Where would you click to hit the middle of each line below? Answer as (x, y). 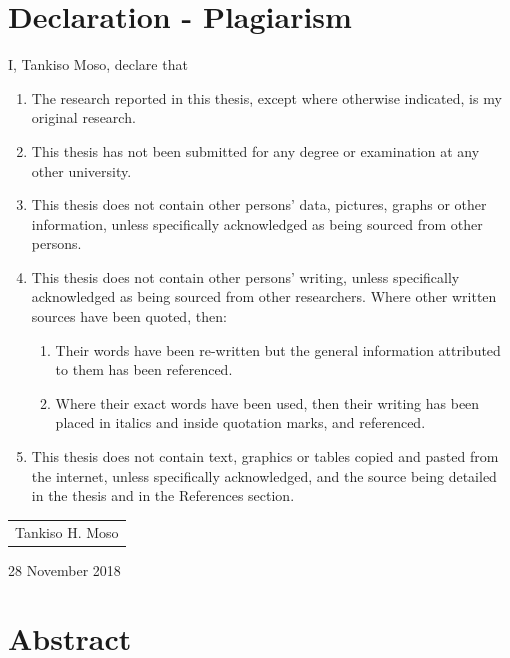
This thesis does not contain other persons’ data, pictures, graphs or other (259, 204)
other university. (81, 170)
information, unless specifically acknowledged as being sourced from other (257, 223)
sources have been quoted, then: (129, 316)
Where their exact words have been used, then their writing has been (267, 402)
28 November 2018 (64, 569)
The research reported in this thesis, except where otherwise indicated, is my (266, 97)
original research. (83, 117)
